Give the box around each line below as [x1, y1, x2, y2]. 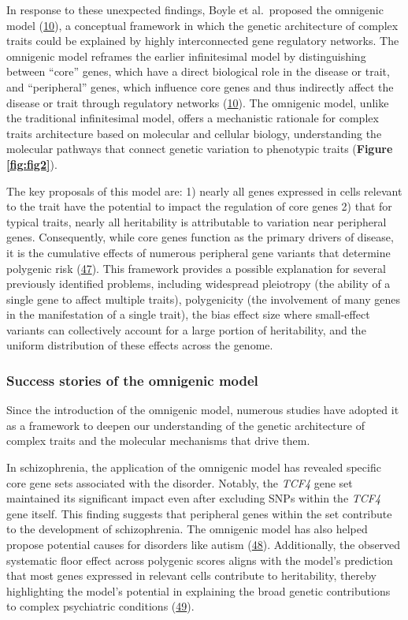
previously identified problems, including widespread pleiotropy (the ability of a [6, 275, 391, 292]
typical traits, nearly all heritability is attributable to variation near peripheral [6, 213, 387, 230]
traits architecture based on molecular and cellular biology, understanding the [6, 125, 382, 141]
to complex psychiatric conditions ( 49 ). [6, 598, 195, 614]
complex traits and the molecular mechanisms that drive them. [6, 432, 310, 449]
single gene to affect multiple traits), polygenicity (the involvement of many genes [6, 290, 400, 307]
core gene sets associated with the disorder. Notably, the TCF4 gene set [6, 474, 353, 491]
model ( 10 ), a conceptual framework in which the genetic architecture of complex [6, 17, 399, 33]
